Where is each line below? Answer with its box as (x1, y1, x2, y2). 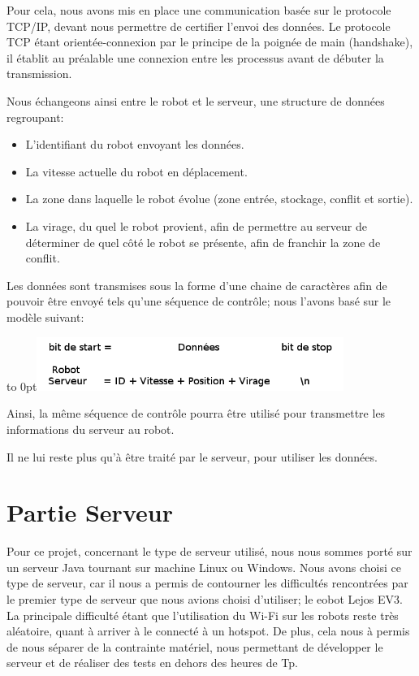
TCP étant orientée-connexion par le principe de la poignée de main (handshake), (6, 33, 413, 50)
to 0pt (6, 377, 37, 394)
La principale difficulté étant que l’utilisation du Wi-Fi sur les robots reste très (6, 606, 399, 623)
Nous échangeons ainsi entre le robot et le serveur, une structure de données (6, 92, 385, 109)
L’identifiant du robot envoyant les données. (25, 136, 244, 153)
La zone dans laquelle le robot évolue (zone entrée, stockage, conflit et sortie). (25, 190, 413, 207)
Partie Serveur (6, 496, 173, 529)
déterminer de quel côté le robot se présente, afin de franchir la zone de (25, 233, 381, 250)
